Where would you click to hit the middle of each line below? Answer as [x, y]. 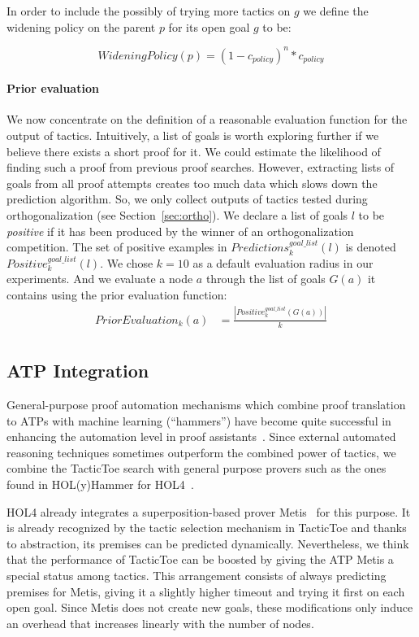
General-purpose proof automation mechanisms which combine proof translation [206, 405]
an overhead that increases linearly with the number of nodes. [160, 623]
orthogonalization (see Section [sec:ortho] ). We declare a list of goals [177, 215]
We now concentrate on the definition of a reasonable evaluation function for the [207, 119]
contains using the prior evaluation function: [117, 295]
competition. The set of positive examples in [117, 247]
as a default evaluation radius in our [283, 262]
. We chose [127, 262]
